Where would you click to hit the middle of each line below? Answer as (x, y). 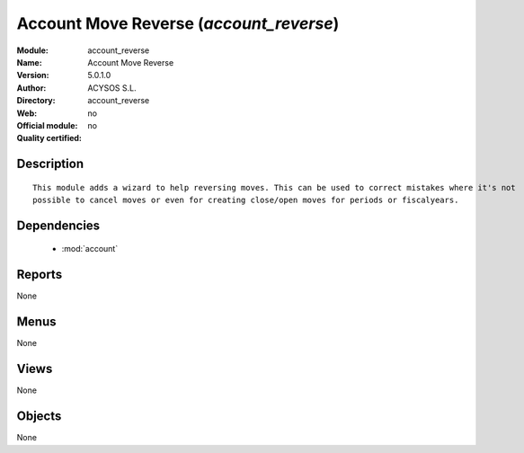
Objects (39, 417)
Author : (31, 88)
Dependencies (58, 225)
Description (50, 164)
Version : (33, 75)
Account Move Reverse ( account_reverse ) (178, 23)
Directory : (36, 101)
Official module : (47, 125)
